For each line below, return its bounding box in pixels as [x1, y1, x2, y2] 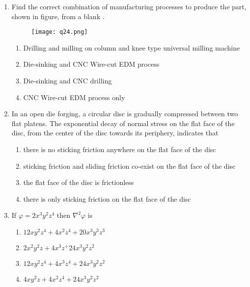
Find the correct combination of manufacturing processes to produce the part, [11, 1, 247, 11]
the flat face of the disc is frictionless [23, 177, 134, 187]
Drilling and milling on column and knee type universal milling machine [23, 42, 240, 52]
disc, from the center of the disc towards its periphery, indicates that [11, 128, 219, 138]
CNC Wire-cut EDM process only [23, 92, 125, 102]
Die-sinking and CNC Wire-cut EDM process [23, 59, 160, 69]
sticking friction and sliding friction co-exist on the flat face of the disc [23, 160, 236, 171]
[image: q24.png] [31, 28, 88, 36]
